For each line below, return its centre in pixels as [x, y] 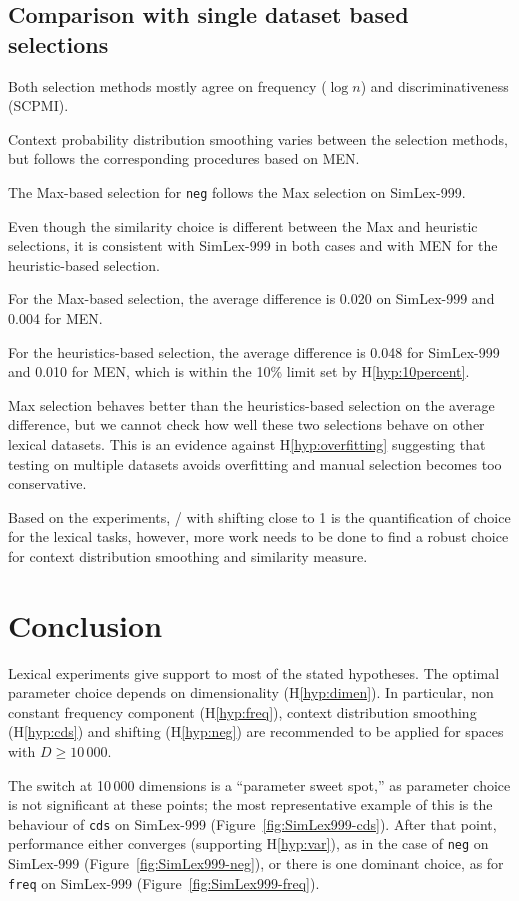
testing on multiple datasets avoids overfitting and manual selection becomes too [255, 463]
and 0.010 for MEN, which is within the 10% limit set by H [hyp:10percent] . [239, 371]
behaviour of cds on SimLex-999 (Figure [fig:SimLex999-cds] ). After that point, [252, 823]
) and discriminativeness [434, 85]
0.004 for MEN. [55, 318]
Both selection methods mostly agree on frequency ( [167, 85]
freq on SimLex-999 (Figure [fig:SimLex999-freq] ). [164, 882]
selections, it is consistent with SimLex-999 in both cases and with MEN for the [253, 245]
